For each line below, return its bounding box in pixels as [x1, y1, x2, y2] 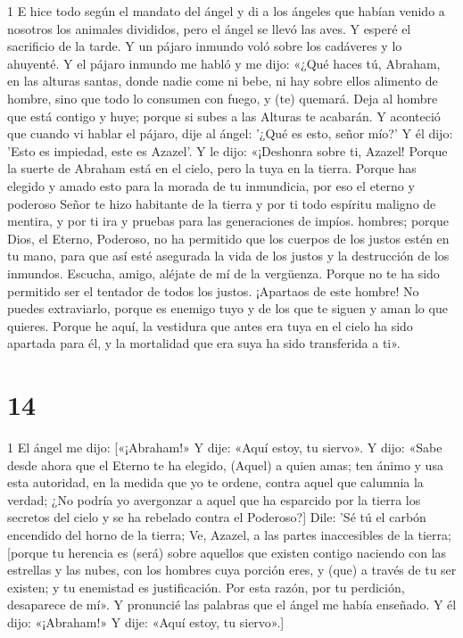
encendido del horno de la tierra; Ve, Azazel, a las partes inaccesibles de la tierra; [7, 525, 451, 543]
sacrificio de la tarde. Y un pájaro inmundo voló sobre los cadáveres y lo [7, 37, 402, 55]
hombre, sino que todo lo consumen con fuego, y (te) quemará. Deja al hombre [7, 88, 438, 107]
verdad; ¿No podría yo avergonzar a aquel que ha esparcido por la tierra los [7, 490, 421, 509]
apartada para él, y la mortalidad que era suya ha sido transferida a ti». [7, 334, 401, 352]
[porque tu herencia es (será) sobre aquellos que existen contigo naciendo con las [7, 543, 447, 561]
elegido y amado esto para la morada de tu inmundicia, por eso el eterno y [7, 176, 415, 195]
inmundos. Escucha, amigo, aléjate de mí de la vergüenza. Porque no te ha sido [7, 263, 440, 282]
